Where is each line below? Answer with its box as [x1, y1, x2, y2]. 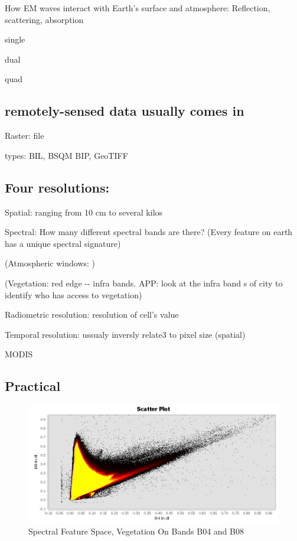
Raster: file [5, 129, 44, 142]
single [5, 33, 25, 45]
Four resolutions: [5, 178, 110, 196]
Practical [5, 377, 61, 395]
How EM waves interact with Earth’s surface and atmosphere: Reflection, [5, 2, 270, 14]
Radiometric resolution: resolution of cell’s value [5, 308, 179, 321]
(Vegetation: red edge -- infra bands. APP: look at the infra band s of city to [5, 276, 283, 289]
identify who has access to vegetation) [5, 288, 142, 301]
